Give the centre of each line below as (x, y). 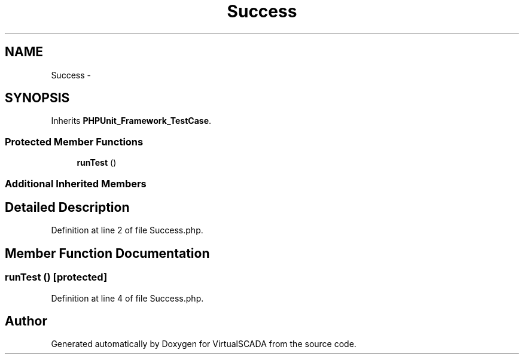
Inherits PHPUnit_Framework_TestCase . (131, 121)
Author (26, 321)
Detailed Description (67, 207)
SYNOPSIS (37, 98)
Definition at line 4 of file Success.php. (127, 298)
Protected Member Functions (74, 142)
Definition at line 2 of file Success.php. (127, 230)
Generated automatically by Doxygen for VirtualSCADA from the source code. (204, 344)
